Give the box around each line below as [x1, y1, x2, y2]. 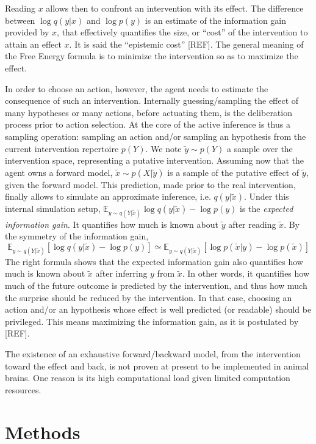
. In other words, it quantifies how [182, 267, 310, 280]
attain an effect [5, 37, 62, 50]
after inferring [95, 267, 148, 280]
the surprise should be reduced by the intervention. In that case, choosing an [5, 291, 292, 304]
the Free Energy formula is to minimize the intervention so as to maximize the [5, 49, 298, 62]
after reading [228, 217, 276, 230]
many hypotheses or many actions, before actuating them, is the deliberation [5, 106, 292, 118]
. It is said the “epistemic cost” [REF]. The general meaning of [69, 37, 304, 50]
